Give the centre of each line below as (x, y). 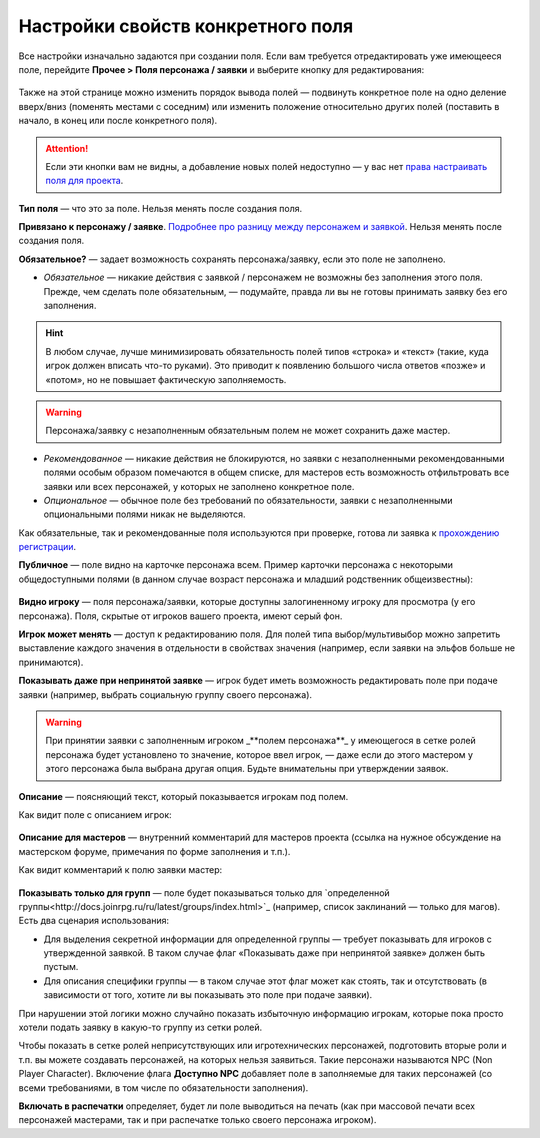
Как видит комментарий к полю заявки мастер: (120, 870)
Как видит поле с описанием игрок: (95, 814)
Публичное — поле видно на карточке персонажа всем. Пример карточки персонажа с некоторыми (236, 565)
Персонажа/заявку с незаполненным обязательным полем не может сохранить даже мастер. (248, 431)
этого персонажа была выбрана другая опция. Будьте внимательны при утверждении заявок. (247, 769)
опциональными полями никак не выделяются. (144, 514)
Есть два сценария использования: (94, 921)
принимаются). (51, 662)
